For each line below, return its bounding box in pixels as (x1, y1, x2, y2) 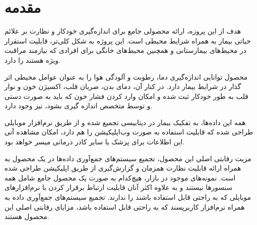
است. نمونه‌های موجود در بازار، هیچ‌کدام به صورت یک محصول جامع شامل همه (4, 172, 236, 182)
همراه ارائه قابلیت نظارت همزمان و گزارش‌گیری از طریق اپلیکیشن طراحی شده (4, 163, 241, 173)
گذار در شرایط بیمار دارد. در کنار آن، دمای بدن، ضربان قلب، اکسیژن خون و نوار (4, 81, 241, 91)
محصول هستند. (4, 211, 49, 222)
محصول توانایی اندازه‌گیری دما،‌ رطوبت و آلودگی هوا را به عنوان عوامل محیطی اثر (4, 71, 248, 82)
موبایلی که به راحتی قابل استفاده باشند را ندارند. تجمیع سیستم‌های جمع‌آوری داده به (4, 192, 251, 202)
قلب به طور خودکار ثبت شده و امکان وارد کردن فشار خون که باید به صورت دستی (4, 90, 249, 101)
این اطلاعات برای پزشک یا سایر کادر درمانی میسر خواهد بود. (4, 136, 185, 147)
